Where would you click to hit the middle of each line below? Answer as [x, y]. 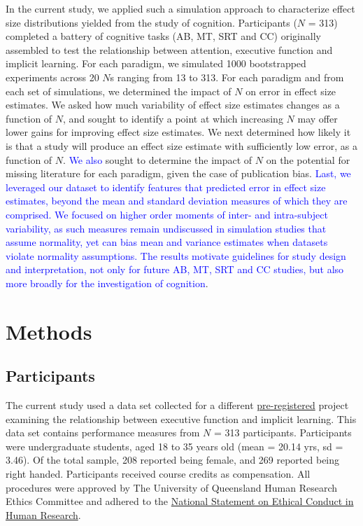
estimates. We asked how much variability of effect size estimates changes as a [173, 105]
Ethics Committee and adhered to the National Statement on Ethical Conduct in [180, 501]
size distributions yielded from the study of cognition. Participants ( [151, 22]
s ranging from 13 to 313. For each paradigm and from [227, 77]
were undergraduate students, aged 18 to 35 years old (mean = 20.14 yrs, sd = [175, 446]
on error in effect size [291, 91]
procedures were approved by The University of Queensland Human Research [171, 487]
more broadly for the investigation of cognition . [107, 283]
